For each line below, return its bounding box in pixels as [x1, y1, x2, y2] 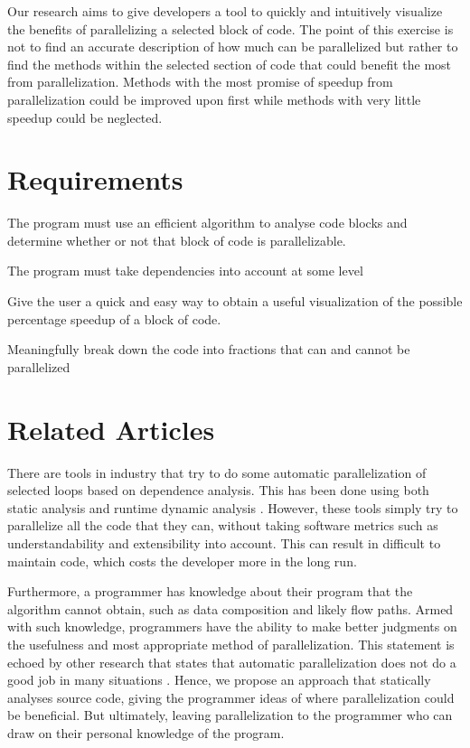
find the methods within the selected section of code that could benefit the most [7, 54, 452, 73]
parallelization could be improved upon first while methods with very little [7, 89, 421, 108]
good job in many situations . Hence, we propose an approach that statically [7, 670, 431, 689]
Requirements [7, 161, 183, 198]
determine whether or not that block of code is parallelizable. [7, 230, 346, 249]
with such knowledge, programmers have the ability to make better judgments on [7, 617, 457, 636]
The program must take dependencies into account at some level [7, 261, 363, 280]
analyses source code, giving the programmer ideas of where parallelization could [7, 687, 455, 706]
